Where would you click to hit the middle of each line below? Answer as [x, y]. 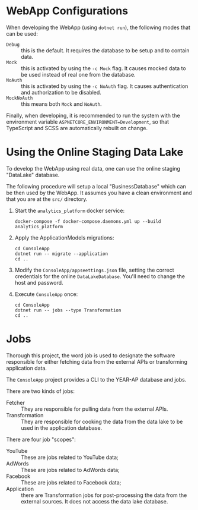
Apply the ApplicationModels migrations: [64, 237]
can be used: [22, 33]
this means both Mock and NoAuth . [61, 104]
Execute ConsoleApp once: [46, 294]
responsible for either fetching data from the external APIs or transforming [97, 361]
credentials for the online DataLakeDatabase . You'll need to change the [100, 276]
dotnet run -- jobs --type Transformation [68, 310]
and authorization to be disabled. [61, 92]
